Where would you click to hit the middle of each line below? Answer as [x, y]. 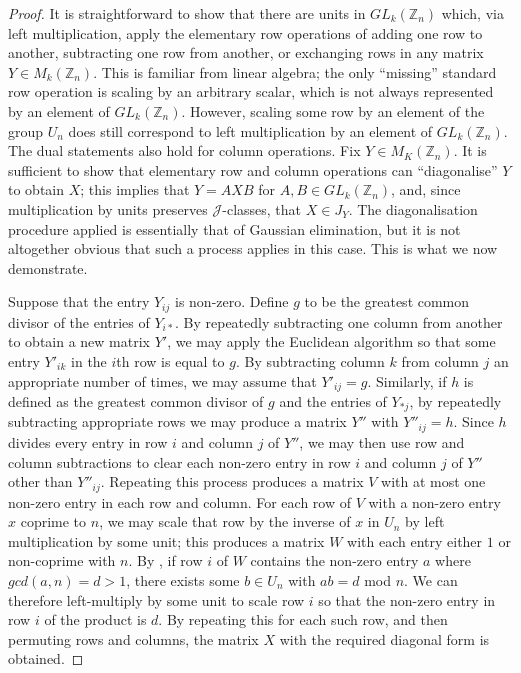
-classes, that [262, 208]
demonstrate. [48, 267]
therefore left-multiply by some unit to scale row [156, 599]
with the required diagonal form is [384, 638]
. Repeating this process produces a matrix [232, 481]
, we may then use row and [382, 441]
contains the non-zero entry [334, 560]
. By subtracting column [310, 360]
